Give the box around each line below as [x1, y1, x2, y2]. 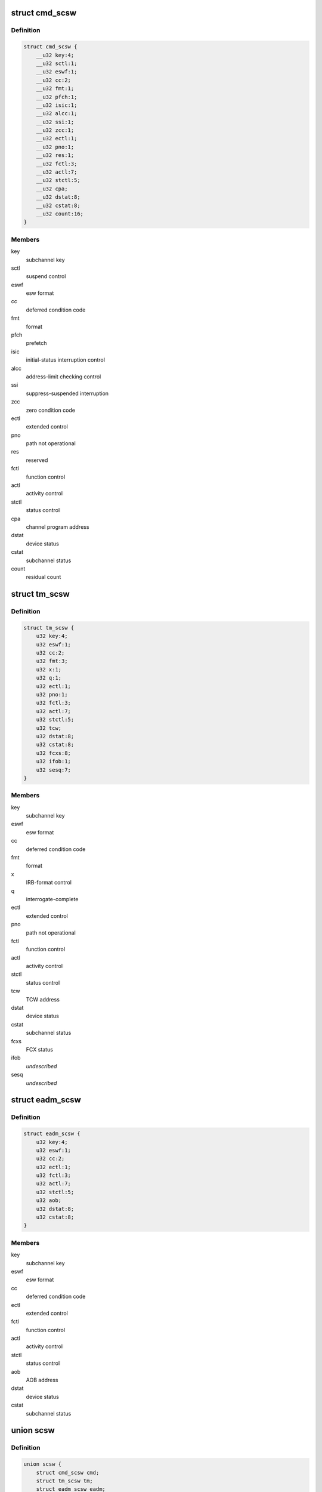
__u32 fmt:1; [36, 85, 75, 92]
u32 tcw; [36, 725, 62, 731]
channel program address [26, 523, 89, 531]
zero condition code [26, 406, 76, 414]
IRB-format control [26, 879, 72, 886]
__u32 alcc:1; [36, 110, 78, 117]
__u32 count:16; [36, 210, 83, 217]
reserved [26, 457, 48, 464]
